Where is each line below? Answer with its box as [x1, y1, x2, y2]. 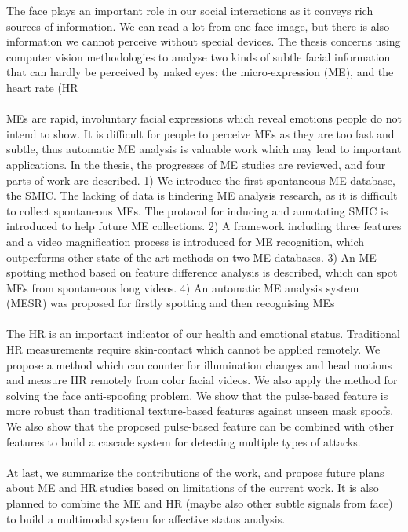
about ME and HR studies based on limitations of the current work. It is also [6, 479, 379, 496]
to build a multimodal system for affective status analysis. [6, 510, 286, 526]
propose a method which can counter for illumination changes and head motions [6, 356, 392, 372]
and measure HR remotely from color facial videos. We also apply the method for [6, 372, 398, 388]
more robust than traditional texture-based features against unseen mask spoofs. [6, 402, 394, 419]
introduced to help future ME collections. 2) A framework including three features [6, 218, 402, 234]
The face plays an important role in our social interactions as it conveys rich [6, 2, 373, 18]
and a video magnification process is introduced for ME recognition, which [6, 233, 365, 249]
